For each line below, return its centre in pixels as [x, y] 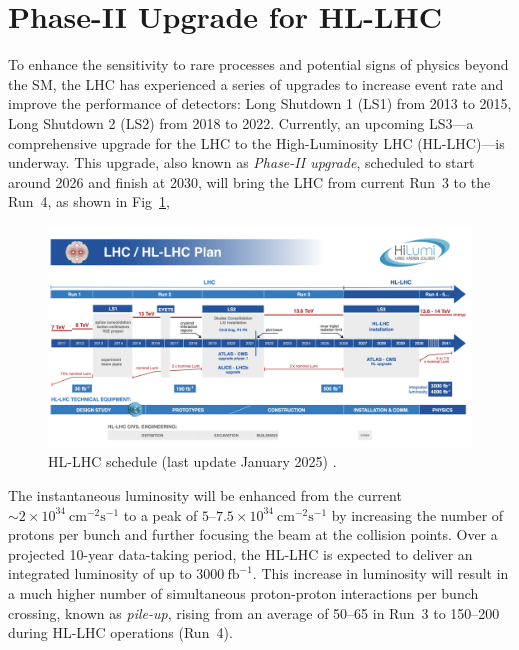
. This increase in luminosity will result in [380, 573]
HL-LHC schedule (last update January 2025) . [192, 461]
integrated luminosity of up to [100, 573]
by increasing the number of [417, 514]
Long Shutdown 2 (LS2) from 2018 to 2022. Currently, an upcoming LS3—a [241, 122]
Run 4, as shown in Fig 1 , [89, 201]
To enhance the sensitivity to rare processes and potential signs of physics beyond [258, 64]
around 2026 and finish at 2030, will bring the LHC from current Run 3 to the [249, 181]
